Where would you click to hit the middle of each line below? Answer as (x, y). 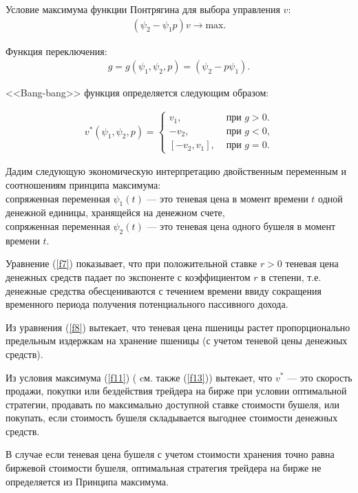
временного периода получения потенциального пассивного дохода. (147, 304)
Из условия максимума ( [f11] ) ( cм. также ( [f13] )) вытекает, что (139, 377)
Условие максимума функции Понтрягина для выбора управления (143, 9)
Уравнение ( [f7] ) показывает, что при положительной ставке (131, 263)
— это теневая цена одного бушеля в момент (241, 225)
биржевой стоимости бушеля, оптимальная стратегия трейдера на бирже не (164, 468)
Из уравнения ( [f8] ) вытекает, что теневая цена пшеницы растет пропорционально (178, 327)
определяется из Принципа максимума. (87, 481)
